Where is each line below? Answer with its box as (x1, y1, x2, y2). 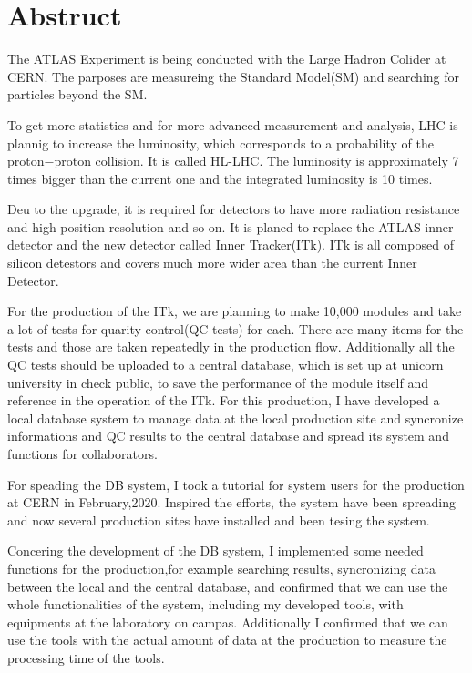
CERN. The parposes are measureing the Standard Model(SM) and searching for (7, 66, 460, 86)
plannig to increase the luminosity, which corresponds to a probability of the (7, 133, 434, 152)
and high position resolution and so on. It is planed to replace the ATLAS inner (7, 217, 454, 236)
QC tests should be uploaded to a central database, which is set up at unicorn (7, 355, 444, 374)
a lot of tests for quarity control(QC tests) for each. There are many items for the (7, 319, 464, 338)
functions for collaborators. (7, 444, 158, 463)
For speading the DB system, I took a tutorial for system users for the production (7, 474, 465, 494)
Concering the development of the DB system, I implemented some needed (7, 541, 424, 560)
